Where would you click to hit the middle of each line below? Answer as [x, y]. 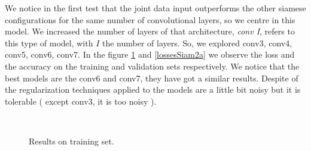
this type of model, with [49, 43]
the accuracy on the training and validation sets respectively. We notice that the [152, 66]
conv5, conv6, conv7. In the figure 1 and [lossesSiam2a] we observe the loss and [150, 54]
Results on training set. [71, 141]
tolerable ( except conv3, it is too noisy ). [81, 101]
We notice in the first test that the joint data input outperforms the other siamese [155, 8]
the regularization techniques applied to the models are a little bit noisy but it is [153, 89]
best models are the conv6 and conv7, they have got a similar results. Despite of [152, 78]
